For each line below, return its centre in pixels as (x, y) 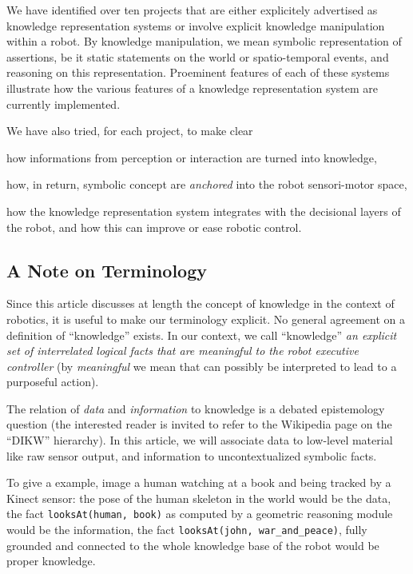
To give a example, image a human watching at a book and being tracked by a (199, 482)
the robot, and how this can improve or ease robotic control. (154, 227)
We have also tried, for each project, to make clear (130, 131)
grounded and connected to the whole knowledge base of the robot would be (193, 545)
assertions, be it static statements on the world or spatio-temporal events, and (198, 56)
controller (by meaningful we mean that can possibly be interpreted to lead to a (202, 366)
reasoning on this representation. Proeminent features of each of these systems (198, 72)
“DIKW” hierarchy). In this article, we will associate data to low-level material (200, 440)
